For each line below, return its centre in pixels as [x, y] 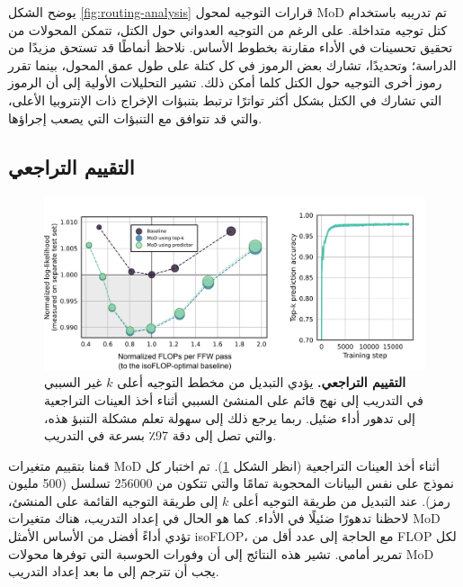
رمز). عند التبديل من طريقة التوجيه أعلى [341, 500]
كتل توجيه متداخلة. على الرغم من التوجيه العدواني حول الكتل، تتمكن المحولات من [228, 29]
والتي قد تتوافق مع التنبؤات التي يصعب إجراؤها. [135, 117]
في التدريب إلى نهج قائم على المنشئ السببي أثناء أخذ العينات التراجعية [234, 399]
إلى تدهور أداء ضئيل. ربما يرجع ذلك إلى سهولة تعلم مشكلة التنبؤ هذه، [230, 417]
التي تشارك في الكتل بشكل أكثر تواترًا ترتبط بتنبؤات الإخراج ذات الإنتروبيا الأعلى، [225, 99]
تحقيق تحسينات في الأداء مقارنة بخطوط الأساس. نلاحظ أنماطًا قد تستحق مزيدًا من [231, 47]
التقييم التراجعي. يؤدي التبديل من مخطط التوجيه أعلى [262, 382]
